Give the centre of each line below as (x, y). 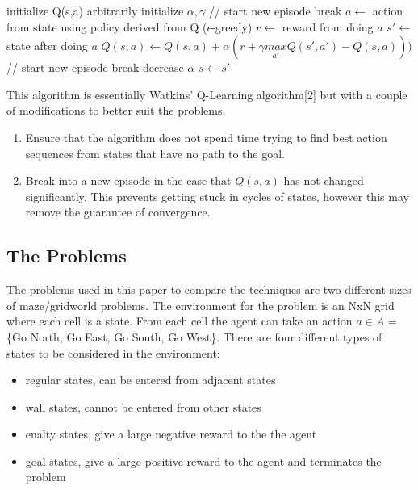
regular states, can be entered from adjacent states (150, 380)
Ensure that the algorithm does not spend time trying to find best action (206, 137)
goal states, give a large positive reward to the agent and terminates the (203, 461)
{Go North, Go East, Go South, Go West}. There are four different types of (194, 336)
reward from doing (328, 26)
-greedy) (232, 26)
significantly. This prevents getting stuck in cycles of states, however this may (217, 196)
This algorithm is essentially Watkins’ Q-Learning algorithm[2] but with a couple (207, 94)
